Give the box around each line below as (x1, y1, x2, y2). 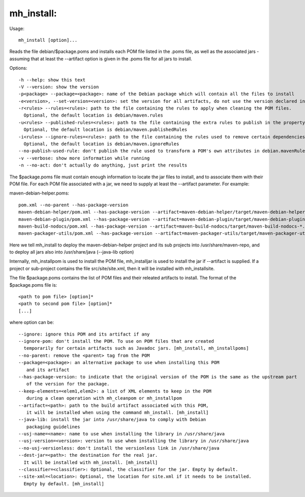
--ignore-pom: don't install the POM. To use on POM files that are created (18, 339, 215, 344)
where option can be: (9, 319, 54, 325)
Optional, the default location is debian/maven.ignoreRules (23, 141, 179, 147)
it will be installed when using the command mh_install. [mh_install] (26, 409, 209, 415)
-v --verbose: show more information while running (18, 155, 150, 161)
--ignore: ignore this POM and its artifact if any (18, 331, 150, 337)
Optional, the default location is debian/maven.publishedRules (23, 127, 188, 132)
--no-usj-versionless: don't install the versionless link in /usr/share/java (18, 445, 220, 451)
